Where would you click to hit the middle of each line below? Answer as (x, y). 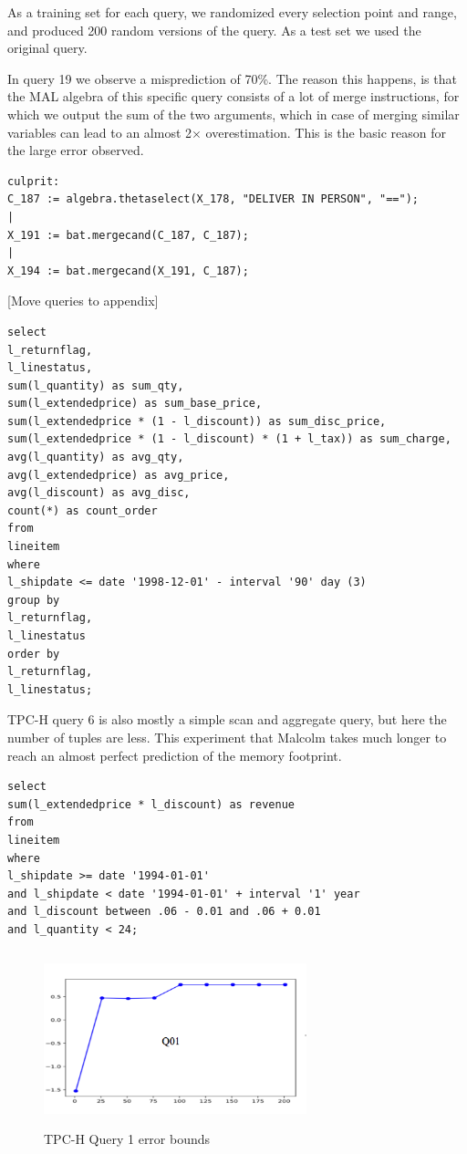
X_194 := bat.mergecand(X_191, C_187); (128, 270)
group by (34, 600)
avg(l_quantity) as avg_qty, (96, 457)
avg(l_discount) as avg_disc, (99, 493)
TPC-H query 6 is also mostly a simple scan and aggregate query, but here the (227, 719)
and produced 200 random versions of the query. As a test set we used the (214, 30)
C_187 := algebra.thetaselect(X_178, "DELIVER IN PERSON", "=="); (213, 199)
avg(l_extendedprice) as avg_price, (119, 475)
